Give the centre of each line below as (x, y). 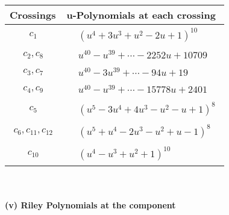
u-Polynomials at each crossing (141, 15)
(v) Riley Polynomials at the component (90, 204)
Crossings (33, 15)
